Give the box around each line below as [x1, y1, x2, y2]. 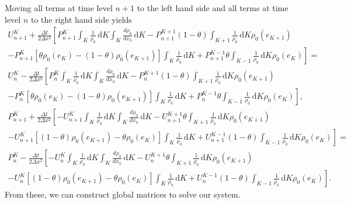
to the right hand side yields [30, 13, 132, 25]
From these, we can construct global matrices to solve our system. [5, 188, 241, 200]
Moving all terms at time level [5, 2, 113, 13]
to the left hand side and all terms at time [137, 2, 289, 13]
